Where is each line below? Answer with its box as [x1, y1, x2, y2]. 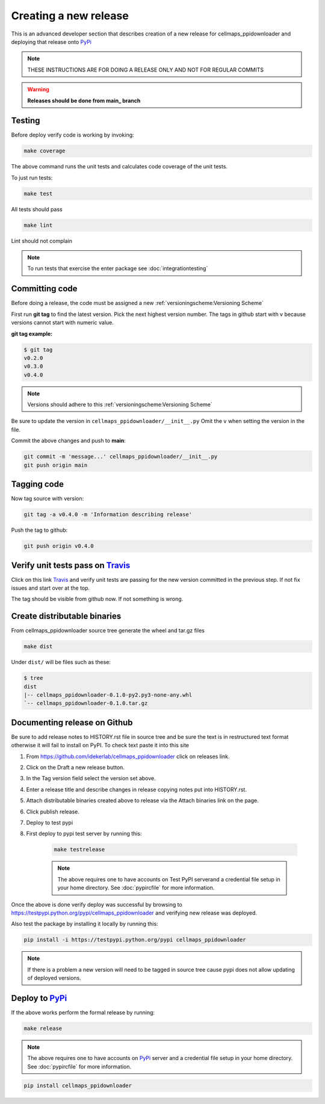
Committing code [11, 283, 78, 294]
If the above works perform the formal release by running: [11, 1009, 155, 1016]
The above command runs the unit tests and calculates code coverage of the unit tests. [11, 163, 228, 170]
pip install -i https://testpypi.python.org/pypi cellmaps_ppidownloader [23, 936, 246, 943]
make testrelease [54, 846, 105, 853]
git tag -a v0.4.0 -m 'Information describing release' [23, 511, 193, 518]
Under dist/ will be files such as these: [11, 659, 111, 666]
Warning [27, 86, 49, 93]
